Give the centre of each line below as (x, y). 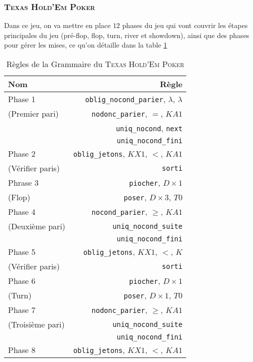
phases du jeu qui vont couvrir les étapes (185, 25)
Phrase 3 (23, 183)
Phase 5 (22, 252)
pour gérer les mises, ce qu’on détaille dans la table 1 (86, 45)
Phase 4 (22, 212)
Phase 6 (22, 281)
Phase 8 (22, 350)
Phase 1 (22, 99)
